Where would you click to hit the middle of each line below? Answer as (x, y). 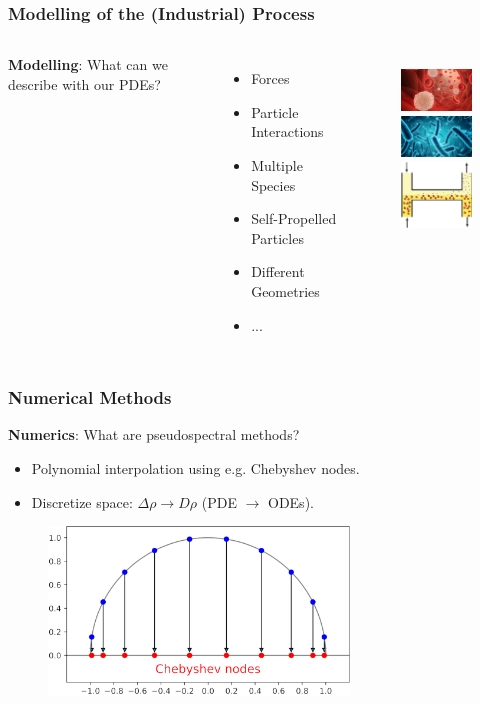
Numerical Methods (90, 397)
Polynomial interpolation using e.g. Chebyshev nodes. (195, 467)
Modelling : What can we (88, 64)
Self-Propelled (294, 218)
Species (273, 184)
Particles (277, 237)
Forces (270, 78)
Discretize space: (82, 501)
